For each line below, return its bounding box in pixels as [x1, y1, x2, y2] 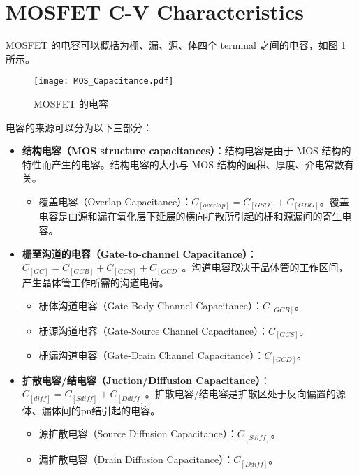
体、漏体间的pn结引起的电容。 [22, 402, 161, 417]
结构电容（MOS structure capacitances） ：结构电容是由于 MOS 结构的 [22, 143, 351, 158]
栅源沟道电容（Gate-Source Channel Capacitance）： [38, 323, 268, 337]
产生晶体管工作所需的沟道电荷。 [22, 275, 169, 289]
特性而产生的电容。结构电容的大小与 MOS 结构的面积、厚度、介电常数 [22, 156, 344, 171]
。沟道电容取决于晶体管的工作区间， [182, 260, 349, 275]
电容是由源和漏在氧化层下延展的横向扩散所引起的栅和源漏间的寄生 [38, 209, 342, 224]
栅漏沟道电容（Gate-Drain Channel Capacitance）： [38, 348, 265, 363]
